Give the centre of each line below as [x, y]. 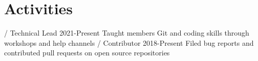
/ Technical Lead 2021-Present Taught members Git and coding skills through [127, 33]
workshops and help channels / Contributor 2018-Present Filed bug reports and [129, 42]
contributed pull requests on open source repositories [87, 53]
